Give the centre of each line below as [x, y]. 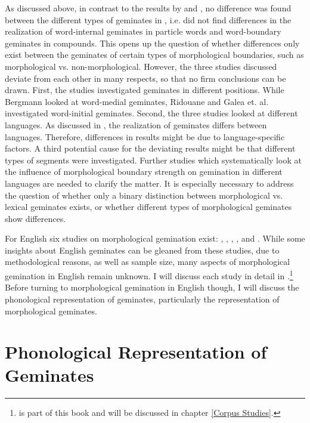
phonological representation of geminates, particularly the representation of [142, 299]
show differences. [35, 218]
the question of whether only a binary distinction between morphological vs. [144, 195]
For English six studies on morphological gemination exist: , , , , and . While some [155, 238]
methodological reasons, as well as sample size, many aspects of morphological [148, 262]
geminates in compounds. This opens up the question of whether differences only [152, 43]
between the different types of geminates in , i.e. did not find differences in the [148, 19]
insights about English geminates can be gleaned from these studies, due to [142, 250]
